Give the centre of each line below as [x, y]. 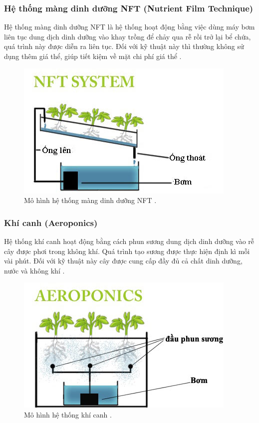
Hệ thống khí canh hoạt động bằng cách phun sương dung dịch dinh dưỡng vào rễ [129, 241]
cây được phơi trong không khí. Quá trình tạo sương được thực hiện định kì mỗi [127, 251]
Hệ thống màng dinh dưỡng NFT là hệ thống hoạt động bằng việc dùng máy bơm [129, 27]
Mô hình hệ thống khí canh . [68, 414]
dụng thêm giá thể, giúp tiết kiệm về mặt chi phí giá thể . [93, 56]
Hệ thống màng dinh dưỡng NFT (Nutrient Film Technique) [129, 8]
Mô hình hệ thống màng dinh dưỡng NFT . [90, 200]
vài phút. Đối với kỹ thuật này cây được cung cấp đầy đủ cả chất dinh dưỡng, [123, 261]
